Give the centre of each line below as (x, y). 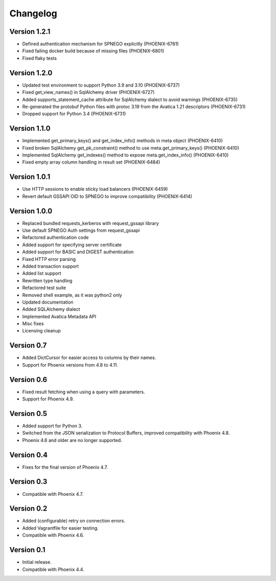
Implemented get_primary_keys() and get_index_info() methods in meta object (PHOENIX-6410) (123, 141)
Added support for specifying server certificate (72, 245)
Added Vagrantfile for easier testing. (61, 528)
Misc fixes (33, 324)
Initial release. (37, 562)
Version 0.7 (28, 345)
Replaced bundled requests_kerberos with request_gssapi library (91, 223)
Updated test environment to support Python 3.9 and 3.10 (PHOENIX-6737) (101, 85)
